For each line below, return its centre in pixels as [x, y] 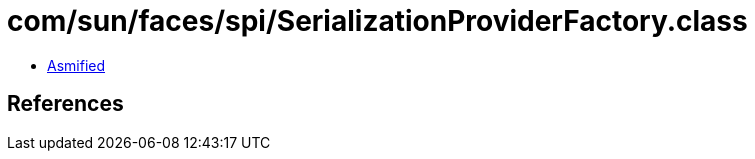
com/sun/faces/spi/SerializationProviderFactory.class [377, 21]
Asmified [76, 65]
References [65, 104]
